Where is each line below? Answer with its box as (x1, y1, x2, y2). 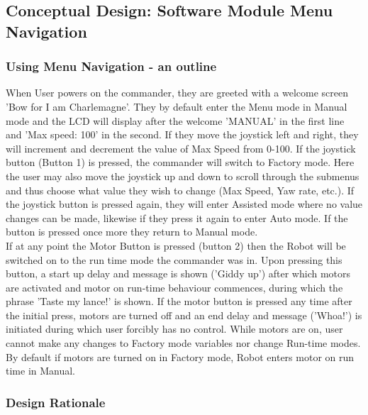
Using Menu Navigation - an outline (6, 57, 217, 75)
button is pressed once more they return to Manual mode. (6, 224, 258, 239)
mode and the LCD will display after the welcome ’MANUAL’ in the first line (6, 113, 345, 128)
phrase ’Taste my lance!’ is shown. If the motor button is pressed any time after (6, 294, 352, 309)
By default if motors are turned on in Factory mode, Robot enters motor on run (6, 349, 355, 364)
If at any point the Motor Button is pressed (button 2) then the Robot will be (6, 238, 346, 253)
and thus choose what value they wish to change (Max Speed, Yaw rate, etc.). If (6, 182, 355, 197)
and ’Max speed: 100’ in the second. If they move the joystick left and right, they (6, 127, 359, 142)
